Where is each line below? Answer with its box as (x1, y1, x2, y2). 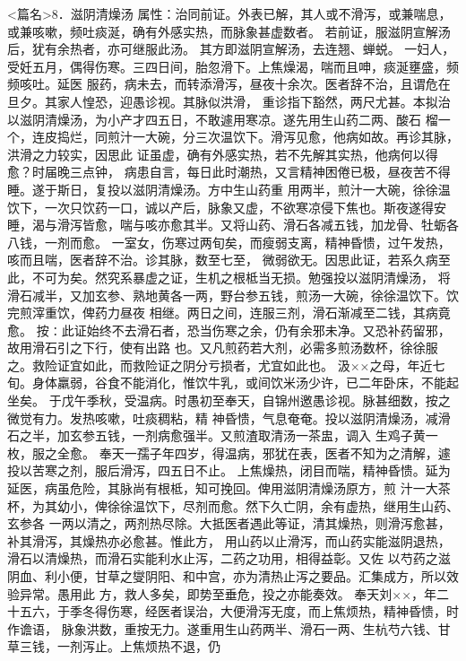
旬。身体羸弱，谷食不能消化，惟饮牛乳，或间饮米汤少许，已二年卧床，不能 (7, 373, 446, 392)
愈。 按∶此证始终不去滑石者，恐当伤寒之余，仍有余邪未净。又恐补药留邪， (7, 320, 451, 339)
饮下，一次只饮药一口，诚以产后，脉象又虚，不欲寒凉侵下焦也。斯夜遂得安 (7, 197, 446, 216)
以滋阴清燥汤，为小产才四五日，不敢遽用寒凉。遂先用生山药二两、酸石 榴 (7, 109, 438, 128)
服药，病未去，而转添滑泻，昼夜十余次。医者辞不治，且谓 (86, 74, 426, 93)
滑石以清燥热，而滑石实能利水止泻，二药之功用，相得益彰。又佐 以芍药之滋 (7, 549, 451, 568)
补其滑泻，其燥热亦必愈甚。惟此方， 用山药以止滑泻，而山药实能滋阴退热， (7, 531, 451, 550)
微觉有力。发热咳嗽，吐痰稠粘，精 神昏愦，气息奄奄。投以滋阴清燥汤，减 (7, 408, 438, 427)
